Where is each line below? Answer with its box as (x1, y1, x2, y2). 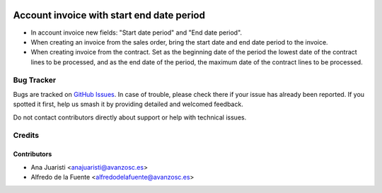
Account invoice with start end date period (13, 9, 205, 21)
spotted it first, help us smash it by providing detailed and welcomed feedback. (13, 100, 243, 109)
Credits (13, 131, 39, 141)
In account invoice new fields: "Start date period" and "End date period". (30, 28, 243, 37)
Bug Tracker (13, 75, 57, 85)
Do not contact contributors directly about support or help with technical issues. (13, 113, 247, 122)
